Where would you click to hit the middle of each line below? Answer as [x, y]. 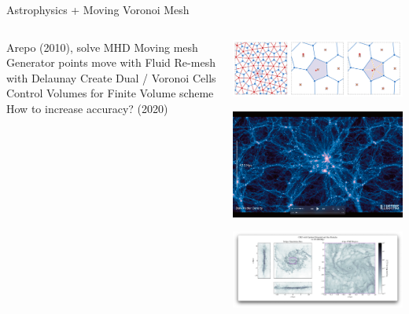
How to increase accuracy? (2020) [87, 108]
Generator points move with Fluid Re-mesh [111, 62]
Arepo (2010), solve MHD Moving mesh [102, 47]
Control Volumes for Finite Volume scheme [110, 93]
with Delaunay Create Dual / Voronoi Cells [111, 77]
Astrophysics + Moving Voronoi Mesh [98, 9]
